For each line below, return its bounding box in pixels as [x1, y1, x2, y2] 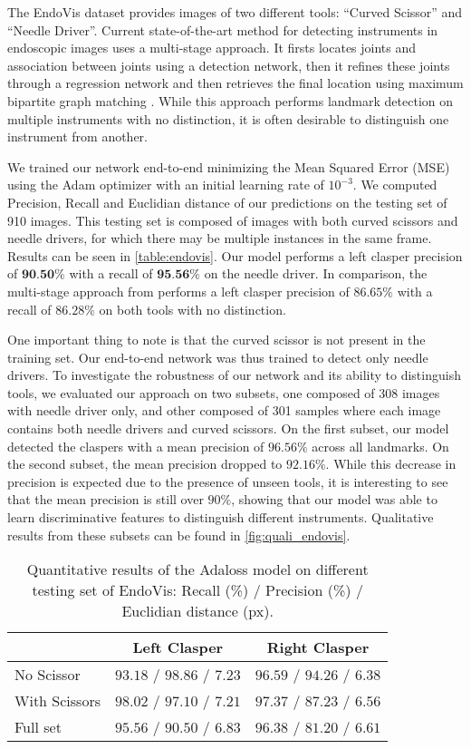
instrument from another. [7, 127, 148, 146]
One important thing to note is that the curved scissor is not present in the [7, 330, 426, 349]
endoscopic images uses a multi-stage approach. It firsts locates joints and [7, 38, 417, 57]
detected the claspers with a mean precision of [7, 436, 264, 455]
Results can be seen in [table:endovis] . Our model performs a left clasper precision [7, 246, 463, 265]
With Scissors [14, 690, 101, 712]
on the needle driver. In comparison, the [204, 264, 428, 283]
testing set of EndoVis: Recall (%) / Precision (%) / [32, 579, 363, 601]
